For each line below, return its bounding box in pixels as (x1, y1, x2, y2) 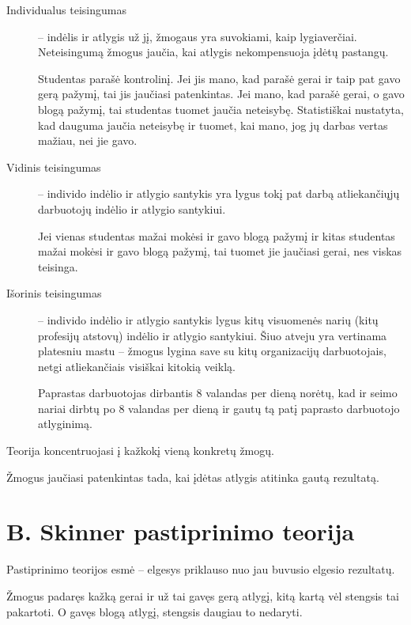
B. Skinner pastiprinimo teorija (6, 515, 355, 547)
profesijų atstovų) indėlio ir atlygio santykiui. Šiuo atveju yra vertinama (38, 327, 387, 343)
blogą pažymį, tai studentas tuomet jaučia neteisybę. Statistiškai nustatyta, (38, 100, 404, 117)
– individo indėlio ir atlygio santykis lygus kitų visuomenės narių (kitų (38, 311, 379, 328)
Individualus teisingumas (6, 2, 126, 17)
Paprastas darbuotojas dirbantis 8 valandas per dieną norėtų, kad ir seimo (38, 384, 398, 401)
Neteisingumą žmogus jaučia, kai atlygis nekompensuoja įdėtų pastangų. (38, 44, 389, 60)
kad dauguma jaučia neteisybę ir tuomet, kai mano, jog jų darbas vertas (38, 116, 388, 133)
